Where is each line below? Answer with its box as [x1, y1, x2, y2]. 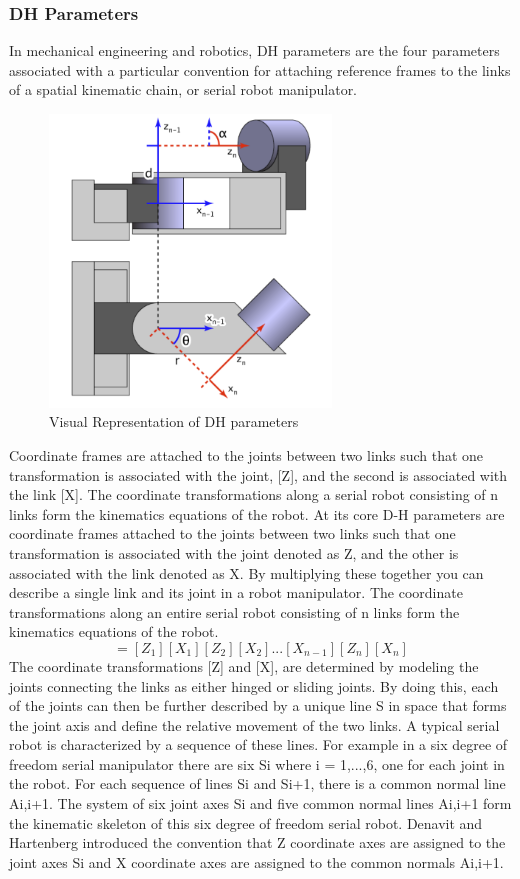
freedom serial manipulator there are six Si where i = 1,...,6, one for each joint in [9, 753, 505, 774]
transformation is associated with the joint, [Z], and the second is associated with [9, 464, 508, 485]
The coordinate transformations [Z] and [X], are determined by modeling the [9, 655, 479, 676]
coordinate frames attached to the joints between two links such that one [9, 523, 456, 544]
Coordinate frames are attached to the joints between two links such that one [9, 444, 484, 465]
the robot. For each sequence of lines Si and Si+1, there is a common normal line [9, 773, 506, 794]
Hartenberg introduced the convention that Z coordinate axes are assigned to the [9, 832, 506, 853]
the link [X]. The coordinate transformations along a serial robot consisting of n [9, 484, 499, 505]
